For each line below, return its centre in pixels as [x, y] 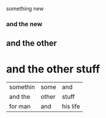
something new [25, 9]
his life [71, 107]
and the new [24, 24]
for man [20, 107]
